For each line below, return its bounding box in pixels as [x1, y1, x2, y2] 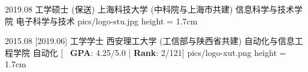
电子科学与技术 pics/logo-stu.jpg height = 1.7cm [16, 14, 198, 27]
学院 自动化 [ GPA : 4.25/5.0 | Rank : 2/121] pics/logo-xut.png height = [13, 46, 286, 58]
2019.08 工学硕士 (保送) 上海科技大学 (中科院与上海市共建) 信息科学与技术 [5, 3, 295, 15]
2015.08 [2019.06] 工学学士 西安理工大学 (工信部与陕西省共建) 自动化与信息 [5, 35, 295, 47]
